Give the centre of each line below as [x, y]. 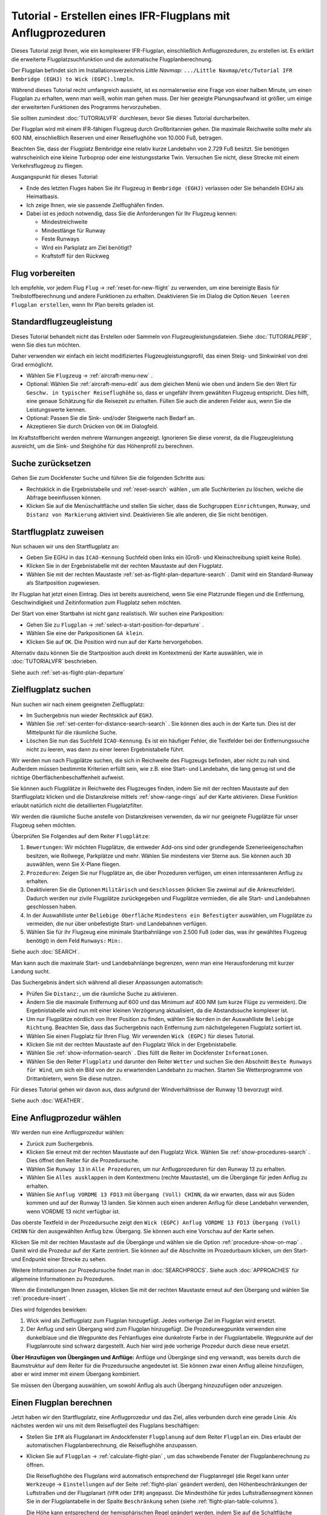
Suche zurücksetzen [51, 464]
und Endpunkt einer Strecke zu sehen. [59, 1259]
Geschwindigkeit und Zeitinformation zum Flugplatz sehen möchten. [96, 602]
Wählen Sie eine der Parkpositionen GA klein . [85, 633]
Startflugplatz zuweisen [58, 532]
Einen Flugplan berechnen [61, 1403]
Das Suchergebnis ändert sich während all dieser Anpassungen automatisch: [107, 982]
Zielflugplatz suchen [51, 690]
